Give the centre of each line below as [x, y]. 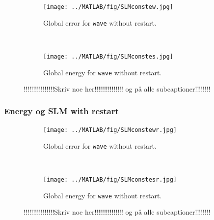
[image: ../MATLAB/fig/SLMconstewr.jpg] [110, 130]
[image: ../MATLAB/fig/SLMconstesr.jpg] [110, 179]
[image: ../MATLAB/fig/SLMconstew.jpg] [108, 7]
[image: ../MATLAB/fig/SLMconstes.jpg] [108, 56]
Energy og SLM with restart [61, 110]
